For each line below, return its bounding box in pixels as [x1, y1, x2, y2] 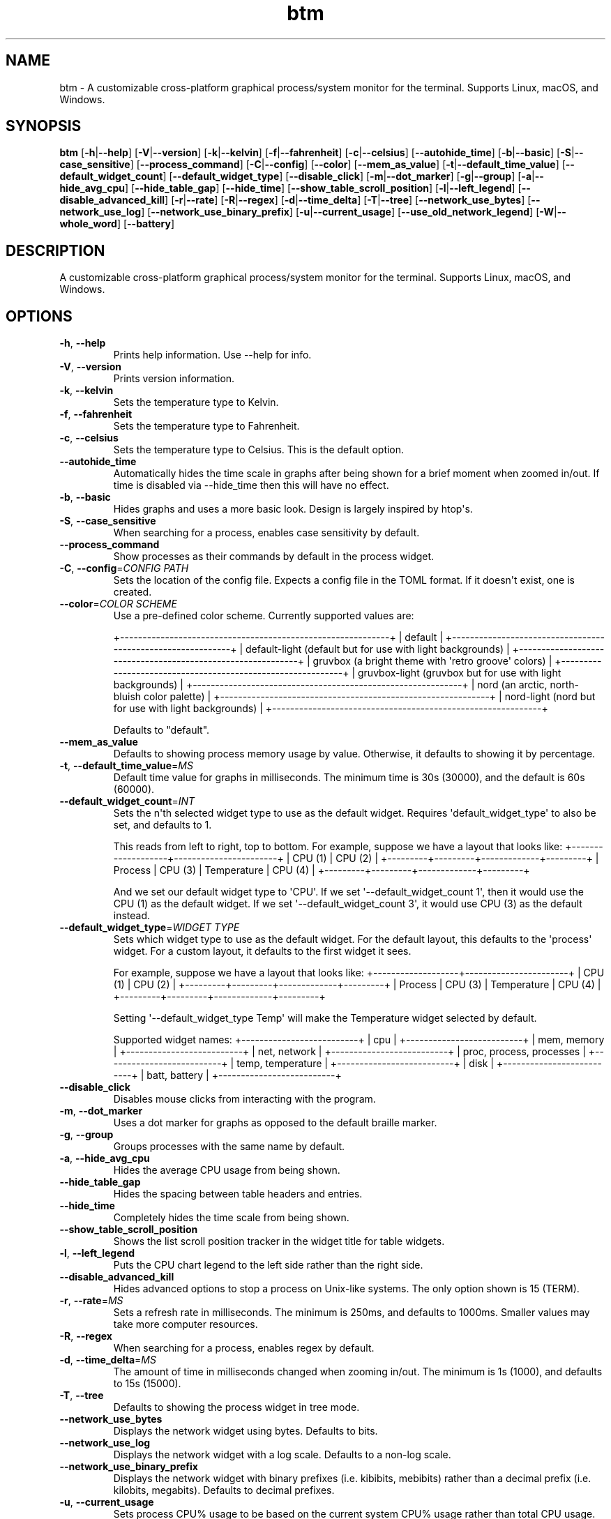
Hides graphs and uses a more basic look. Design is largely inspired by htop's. [113, 503, 473, 515]
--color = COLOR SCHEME [59, 598, 177, 610]
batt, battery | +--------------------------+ [146, 1069, 342, 1082]
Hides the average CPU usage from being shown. [113, 1164, 340, 1177]
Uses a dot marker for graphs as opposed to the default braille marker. [113, 1117, 437, 1129]
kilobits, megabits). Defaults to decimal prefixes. [113, 1484, 335, 1497]
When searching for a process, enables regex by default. [113, 1342, 375, 1354]
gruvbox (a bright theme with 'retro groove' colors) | [312, 655, 552, 667]
